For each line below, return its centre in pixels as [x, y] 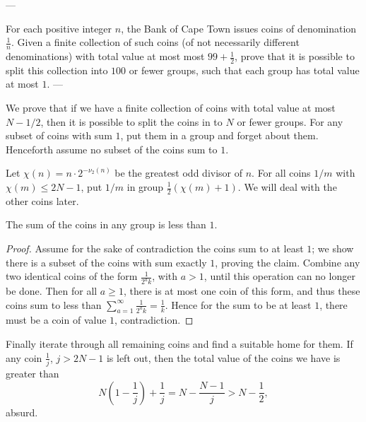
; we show [333, 248]
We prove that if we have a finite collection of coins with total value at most [171, 108]
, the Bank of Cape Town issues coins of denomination [239, 28]
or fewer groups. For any [290, 121]
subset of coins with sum [59, 135]
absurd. [22, 412]
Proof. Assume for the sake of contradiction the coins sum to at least [155, 248]
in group [145, 187]
